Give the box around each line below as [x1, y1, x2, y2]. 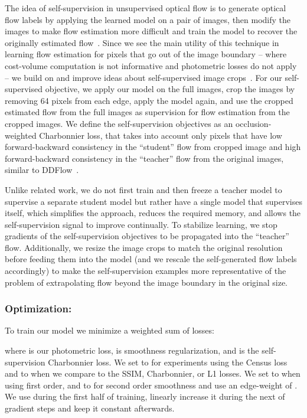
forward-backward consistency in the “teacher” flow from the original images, [5, 152, 284, 164]
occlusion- [235, 117, 272, 129]
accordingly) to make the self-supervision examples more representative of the [5, 264, 286, 277]
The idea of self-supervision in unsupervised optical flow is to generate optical [5, 2, 286, 14]
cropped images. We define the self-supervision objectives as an [5, 117, 233, 129]
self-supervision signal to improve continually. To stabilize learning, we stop [5, 218, 277, 230]
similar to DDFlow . [5, 164, 79, 176]
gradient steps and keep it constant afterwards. [5, 402, 175, 414]
